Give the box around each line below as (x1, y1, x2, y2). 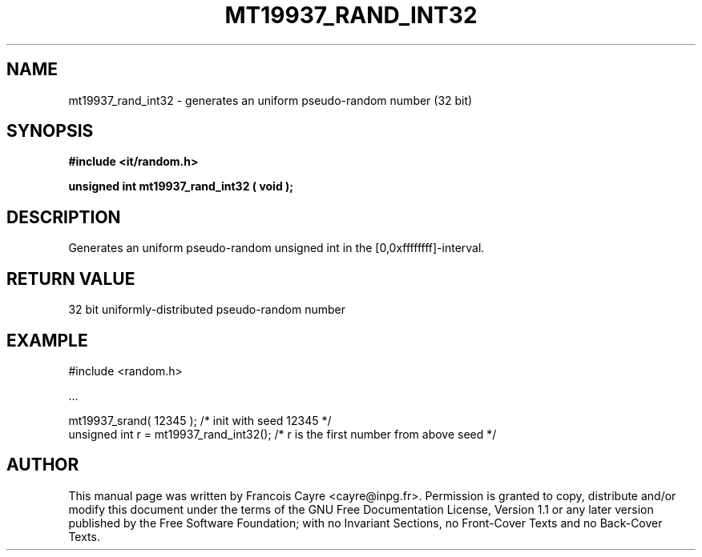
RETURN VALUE (6, 268, 135, 289)
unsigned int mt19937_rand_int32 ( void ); (68, 179, 294, 194)
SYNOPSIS (6, 121, 94, 142)
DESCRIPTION (6, 206, 121, 227)
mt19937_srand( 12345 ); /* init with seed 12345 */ (68, 413, 332, 427)
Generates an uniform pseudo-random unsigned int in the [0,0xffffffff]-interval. (68, 241, 485, 255)
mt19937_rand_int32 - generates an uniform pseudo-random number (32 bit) (68, 93, 473, 107)
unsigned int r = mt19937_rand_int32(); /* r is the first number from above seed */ (68, 427, 497, 441)
